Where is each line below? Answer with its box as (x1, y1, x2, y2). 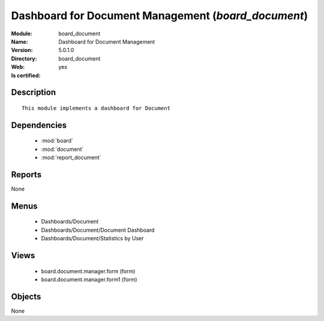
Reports (11, 169, 42, 180)
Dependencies (11, 120, 67, 130)
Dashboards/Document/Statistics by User (41, 235, 144, 242)
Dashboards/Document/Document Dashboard (41, 226, 155, 234)
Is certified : (11, 72, 41, 79)
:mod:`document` (41, 146, 84, 153)
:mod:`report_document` (41, 154, 101, 161)
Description (11, 87, 56, 98)
